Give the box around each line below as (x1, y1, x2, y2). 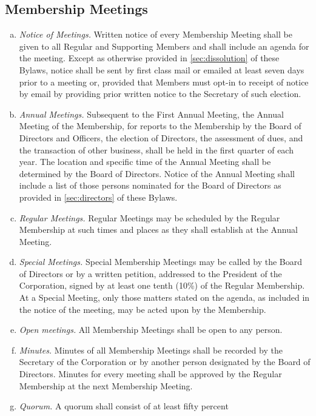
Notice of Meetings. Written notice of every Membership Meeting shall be (19, 28, 292, 41)
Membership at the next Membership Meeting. (19, 379, 193, 392)
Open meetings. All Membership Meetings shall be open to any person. (19, 323, 283, 336)
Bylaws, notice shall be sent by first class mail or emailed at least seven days (19, 63, 304, 76)
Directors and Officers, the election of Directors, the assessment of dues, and (19, 131, 303, 144)
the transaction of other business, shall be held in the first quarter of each (19, 143, 294, 156)
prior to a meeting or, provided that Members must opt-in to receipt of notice (19, 75, 309, 88)
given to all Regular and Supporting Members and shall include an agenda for (19, 39, 309, 52)
